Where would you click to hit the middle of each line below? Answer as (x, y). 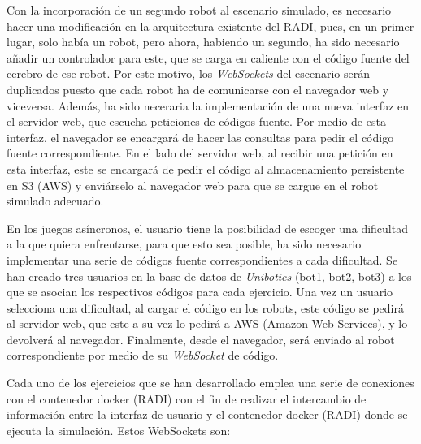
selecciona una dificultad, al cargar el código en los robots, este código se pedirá (205, 307)
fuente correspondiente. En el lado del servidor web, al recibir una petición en (200, 153)
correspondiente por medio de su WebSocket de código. (143, 355)
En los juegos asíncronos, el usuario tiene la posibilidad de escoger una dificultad (207, 228)
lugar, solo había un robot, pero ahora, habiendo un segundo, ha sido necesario (203, 42)
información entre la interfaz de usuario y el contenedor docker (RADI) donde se (207, 414)
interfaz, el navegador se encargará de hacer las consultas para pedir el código (200, 137)
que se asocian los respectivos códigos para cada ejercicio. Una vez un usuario (200, 292)
